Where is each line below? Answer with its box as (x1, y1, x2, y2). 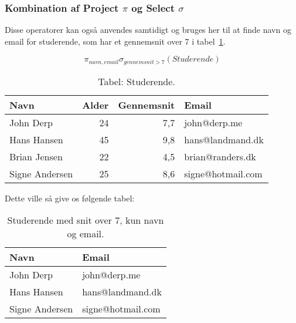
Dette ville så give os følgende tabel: (5, 191, 135, 204)
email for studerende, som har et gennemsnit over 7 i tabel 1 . (5, 35, 226, 47)
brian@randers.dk (184, 149, 256, 163)
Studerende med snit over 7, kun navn (7, 213, 164, 227)
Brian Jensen (9, 149, 63, 163)
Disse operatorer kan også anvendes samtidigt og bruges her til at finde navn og (5, 23, 291, 36)
